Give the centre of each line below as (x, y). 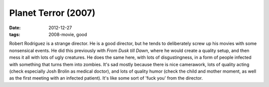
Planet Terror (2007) (52, 13)
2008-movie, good (68, 34)
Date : (15, 28)
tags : (15, 34)
